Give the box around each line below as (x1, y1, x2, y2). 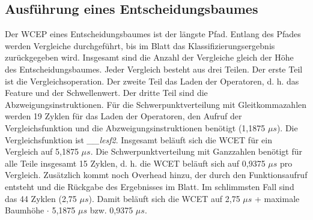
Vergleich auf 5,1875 (5, 145, 79, 158)
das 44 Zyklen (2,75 (5, 192, 77, 204)
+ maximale (254, 192, 300, 204)
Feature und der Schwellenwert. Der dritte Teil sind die (5, 86, 208, 99)
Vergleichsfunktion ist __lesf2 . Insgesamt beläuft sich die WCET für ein (5, 133, 272, 146)
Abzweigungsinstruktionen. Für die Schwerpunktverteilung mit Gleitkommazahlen (5, 98, 307, 110)
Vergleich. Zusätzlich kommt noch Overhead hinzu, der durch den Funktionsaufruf (5, 168, 308, 181)
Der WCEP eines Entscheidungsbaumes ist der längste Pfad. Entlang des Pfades (5, 28, 301, 40)
